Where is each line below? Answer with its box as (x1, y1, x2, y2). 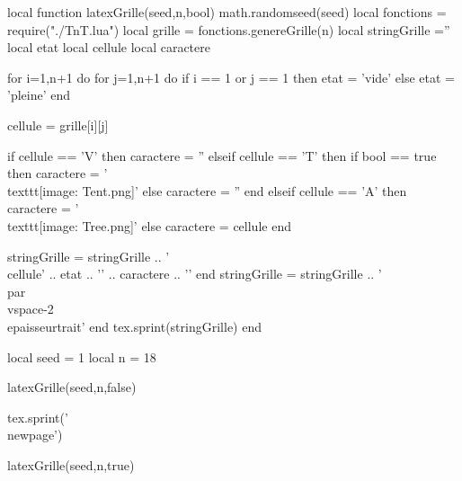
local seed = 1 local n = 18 (7, 347, 156, 366)
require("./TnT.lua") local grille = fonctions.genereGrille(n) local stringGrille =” (7, 20, 450, 39)
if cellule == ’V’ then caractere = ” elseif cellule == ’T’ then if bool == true (7, 146, 437, 165)
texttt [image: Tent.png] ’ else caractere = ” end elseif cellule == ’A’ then (7, 181, 407, 200)
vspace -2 (7, 299, 54, 318)
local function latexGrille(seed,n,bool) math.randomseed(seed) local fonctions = (7, 3, 447, 21)
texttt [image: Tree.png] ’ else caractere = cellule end (7, 216, 291, 235)
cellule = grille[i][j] (7, 115, 109, 134)
